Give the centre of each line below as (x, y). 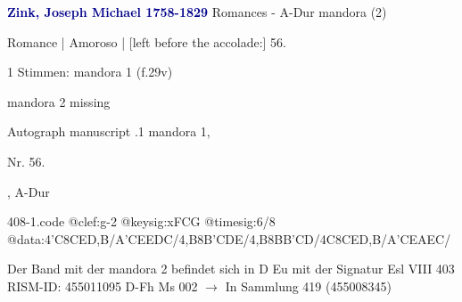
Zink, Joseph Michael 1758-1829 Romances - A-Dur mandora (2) (197, 12)
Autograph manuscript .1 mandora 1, (109, 131)
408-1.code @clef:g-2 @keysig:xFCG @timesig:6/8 (141, 221)
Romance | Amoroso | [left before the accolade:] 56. (147, 41)
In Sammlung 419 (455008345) (308, 286)
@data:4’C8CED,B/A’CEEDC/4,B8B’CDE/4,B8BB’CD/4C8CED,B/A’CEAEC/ (229, 238)
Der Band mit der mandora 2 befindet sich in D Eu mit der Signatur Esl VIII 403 (231, 269)
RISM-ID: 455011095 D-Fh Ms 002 (103, 286)
